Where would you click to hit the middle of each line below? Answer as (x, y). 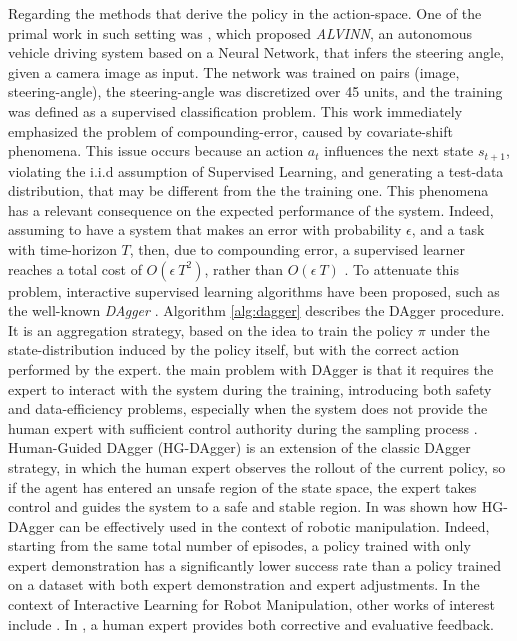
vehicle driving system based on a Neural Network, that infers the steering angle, (256, 52)
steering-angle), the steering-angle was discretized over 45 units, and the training (255, 91)
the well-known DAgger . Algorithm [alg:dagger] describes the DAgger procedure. (256, 310)
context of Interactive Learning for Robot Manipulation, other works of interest (251, 604)
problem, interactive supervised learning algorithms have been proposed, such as (254, 290)
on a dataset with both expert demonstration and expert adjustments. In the (244, 584)
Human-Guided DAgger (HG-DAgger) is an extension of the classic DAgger (239, 447)
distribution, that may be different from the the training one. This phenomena (248, 190)
